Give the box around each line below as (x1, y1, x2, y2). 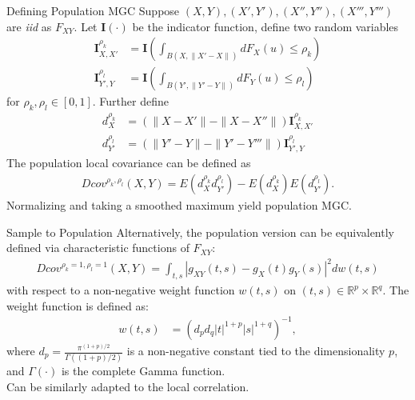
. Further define (92, 93, 169, 110)
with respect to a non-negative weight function (6, 282, 235, 298)
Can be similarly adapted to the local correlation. (6, 378, 249, 394)
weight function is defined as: (6, 297, 149, 314)
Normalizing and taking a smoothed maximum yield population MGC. (6, 197, 352, 214)
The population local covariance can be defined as (6, 154, 251, 171)
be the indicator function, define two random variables (132, 18, 399, 34)
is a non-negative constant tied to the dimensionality (126, 342, 385, 358)
